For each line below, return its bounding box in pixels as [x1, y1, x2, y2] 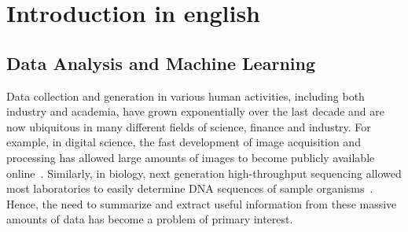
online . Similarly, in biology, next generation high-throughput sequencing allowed [6, 164, 402, 181]
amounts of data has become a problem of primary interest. [6, 211, 293, 227]
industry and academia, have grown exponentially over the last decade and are [6, 103, 384, 120]
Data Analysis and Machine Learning [6, 50, 315, 75]
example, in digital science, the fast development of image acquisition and [6, 134, 361, 150]
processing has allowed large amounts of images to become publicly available [6, 149, 375, 165]
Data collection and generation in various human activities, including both [6, 87, 365, 104]
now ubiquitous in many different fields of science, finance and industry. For [6, 118, 371, 134]
